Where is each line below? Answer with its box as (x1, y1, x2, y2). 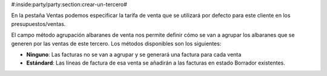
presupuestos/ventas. (11, 20, 66, 27)
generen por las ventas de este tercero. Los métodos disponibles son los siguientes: (11, 40, 222, 47)
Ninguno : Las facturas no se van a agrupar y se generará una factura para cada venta (26, 51, 242, 58)
